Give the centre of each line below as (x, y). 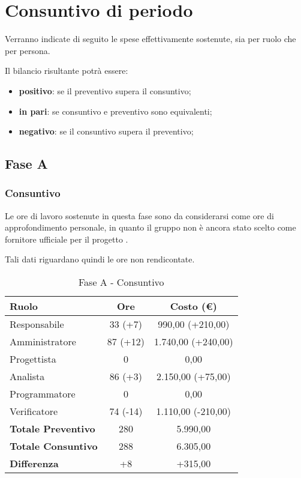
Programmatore (43, 394)
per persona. (28, 50)
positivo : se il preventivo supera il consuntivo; (105, 90)
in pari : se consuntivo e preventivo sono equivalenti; (115, 111)
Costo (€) (193, 306)
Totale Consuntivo (54, 446)
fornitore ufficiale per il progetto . (67, 239)
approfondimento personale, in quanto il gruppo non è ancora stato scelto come (150, 227)
